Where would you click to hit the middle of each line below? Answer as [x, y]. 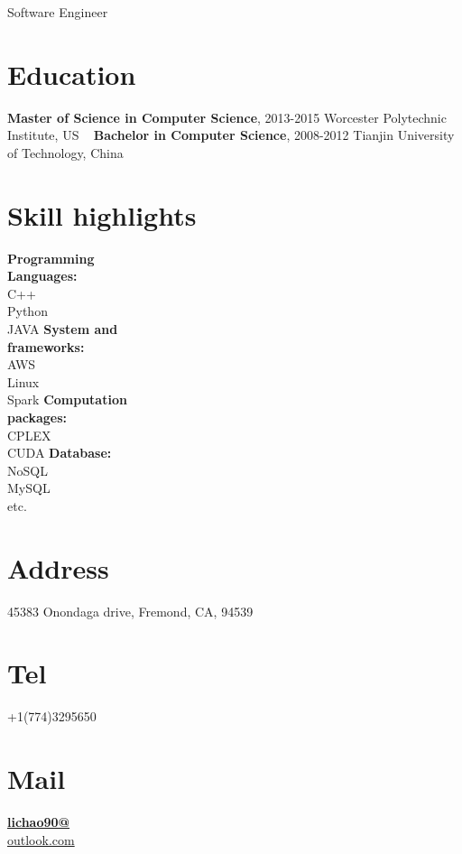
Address [58, 567]
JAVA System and [63, 329]
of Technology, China [65, 152]
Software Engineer [58, 12]
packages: [37, 417]
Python [28, 311]
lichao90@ [39, 822]
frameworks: [46, 346]
